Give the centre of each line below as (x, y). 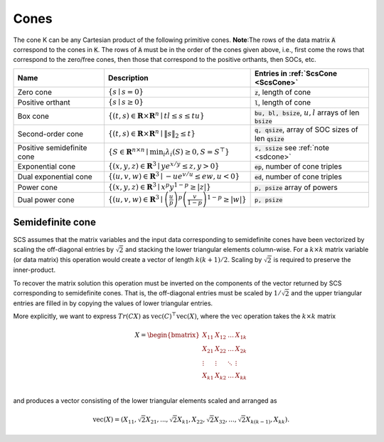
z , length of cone (283, 92)
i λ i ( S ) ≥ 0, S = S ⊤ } (197, 152)
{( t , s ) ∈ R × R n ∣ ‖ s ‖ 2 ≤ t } (151, 133)
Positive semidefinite (52, 147)
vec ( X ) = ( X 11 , (114, 420)
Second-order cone (50, 134)
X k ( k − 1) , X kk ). (268, 420)
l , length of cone (283, 102)
